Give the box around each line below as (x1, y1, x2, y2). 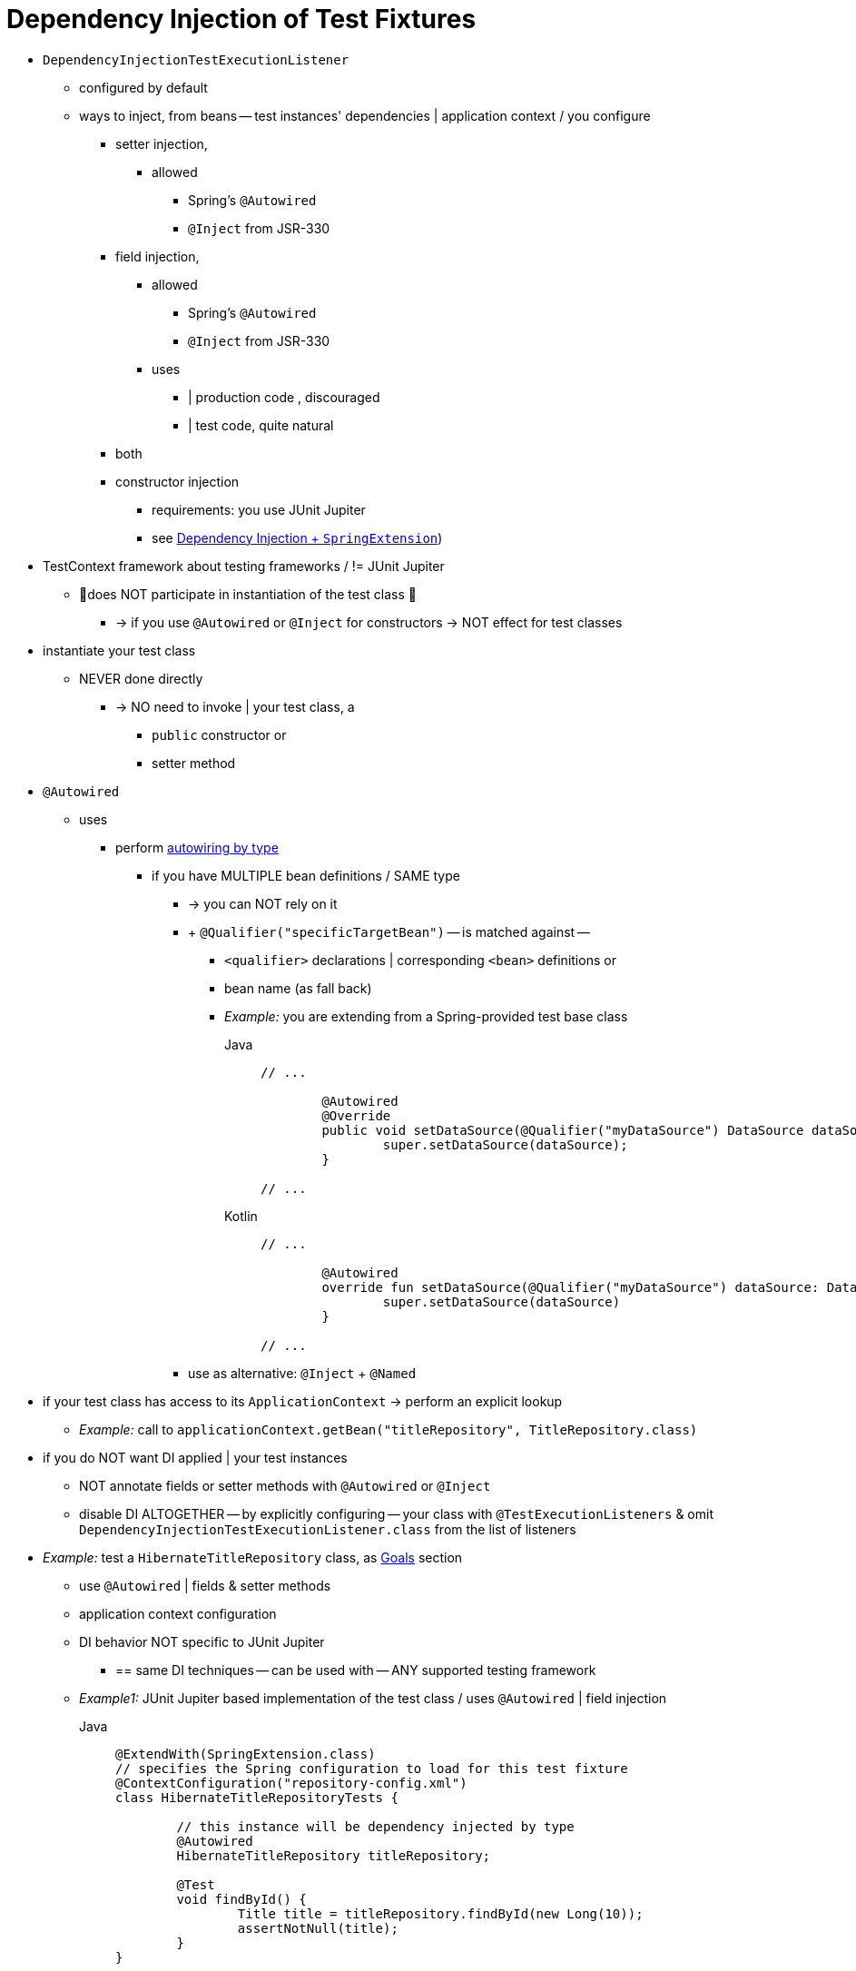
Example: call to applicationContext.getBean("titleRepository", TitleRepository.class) (79, 1421, 698, 1437)
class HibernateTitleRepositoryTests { (115, 1789, 398, 1805)
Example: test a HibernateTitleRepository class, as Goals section (43, 1549, 463, 1565)
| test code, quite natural (188, 417, 334, 433)
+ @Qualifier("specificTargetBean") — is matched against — (188, 923, 590, 940)
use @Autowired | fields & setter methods (79, 1577, 331, 1593)
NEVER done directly (79, 670, 203, 686)
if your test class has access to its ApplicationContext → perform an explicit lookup (43, 1393, 563, 1409)
